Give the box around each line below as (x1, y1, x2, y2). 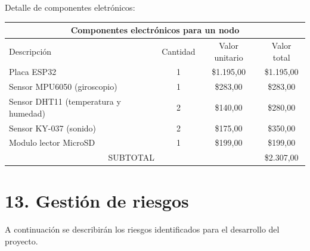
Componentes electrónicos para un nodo (70, 24, 240, 36)
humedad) (9, 106, 46, 119)
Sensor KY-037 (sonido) (9, 121, 97, 134)
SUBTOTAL (108, 151, 154, 164)
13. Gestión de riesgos (5, 189, 189, 213)
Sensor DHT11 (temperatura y (9, 95, 121, 108)
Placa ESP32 (9, 65, 57, 78)
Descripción (9, 45, 52, 57)
